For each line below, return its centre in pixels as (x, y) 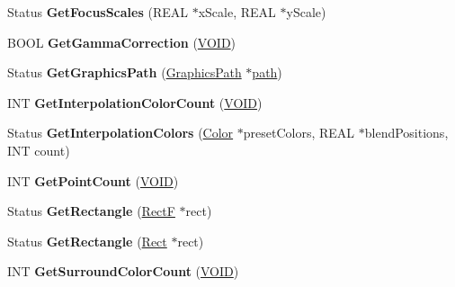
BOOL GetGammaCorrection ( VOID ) (122, 42)
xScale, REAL (237, 12)
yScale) (306, 12)
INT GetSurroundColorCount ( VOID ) (123, 271)
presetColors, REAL (299, 133)
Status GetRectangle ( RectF (91, 211)
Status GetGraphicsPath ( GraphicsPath (125, 72)
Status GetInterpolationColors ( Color (120, 133)
